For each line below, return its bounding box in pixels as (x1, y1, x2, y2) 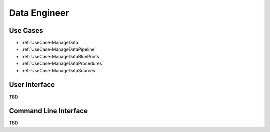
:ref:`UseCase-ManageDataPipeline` (21, 46, 96, 52)
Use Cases (9, 26, 43, 35)
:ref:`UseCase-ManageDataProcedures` (21, 60, 104, 67)
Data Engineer (9, 7, 69, 18)
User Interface (9, 80, 55, 89)
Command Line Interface (9, 107, 88, 115)
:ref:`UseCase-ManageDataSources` (21, 67, 97, 73)
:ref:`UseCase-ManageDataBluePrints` (21, 53, 101, 59)
